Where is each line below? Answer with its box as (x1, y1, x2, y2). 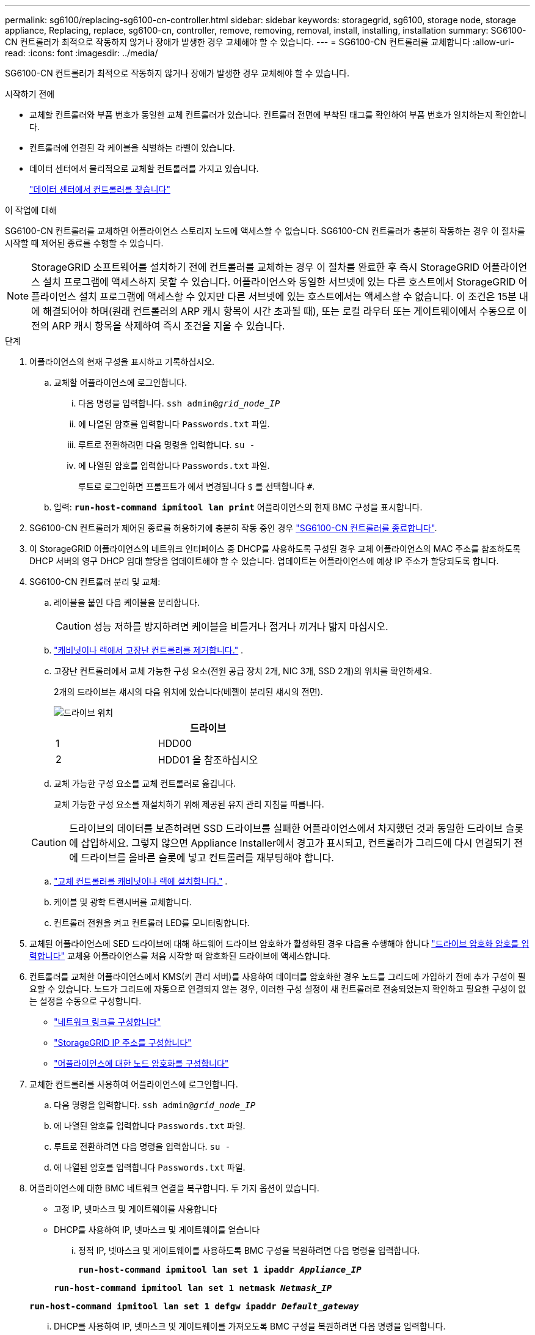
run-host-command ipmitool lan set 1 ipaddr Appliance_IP (78, 1265, 362, 1274)
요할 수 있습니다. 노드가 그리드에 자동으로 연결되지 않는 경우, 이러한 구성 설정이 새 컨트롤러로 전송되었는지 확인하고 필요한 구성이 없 (29, 984, 526, 994)
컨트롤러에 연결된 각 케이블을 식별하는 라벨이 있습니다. (29, 142, 235, 153)
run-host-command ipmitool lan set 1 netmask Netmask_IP (54, 1283, 332, 1293)
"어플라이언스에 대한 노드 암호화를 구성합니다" (54, 1058, 229, 1068)
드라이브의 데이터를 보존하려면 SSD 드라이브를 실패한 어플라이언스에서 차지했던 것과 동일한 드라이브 (69, 822, 503, 834)
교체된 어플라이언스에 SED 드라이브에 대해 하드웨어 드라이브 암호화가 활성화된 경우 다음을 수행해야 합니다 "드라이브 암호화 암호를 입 (29, 938, 530, 949)
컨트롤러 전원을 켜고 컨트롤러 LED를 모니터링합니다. (54, 918, 250, 928)
